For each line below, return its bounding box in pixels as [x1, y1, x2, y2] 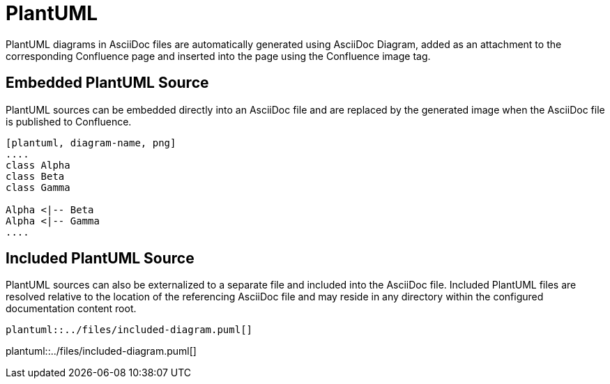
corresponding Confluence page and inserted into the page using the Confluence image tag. [6, 49, 431, 62]
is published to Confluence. [6, 115, 132, 128]
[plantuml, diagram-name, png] [6, 137, 176, 148]
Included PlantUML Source [6, 249, 195, 268]
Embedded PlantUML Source [6, 74, 209, 92]
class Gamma [6, 181, 70, 193]
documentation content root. [6, 302, 137, 315]
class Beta [6, 170, 65, 182]
